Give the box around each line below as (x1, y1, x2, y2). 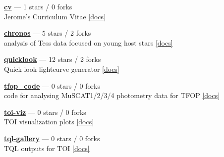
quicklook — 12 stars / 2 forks (4, 54, 101, 64)
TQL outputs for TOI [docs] (4, 143, 90, 153)
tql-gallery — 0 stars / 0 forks (4, 133, 100, 143)
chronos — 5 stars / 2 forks (4, 28, 91, 38)
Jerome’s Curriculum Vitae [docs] (4, 11, 106, 21)
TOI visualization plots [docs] (4, 116, 94, 127)
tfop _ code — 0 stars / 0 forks (4, 80, 100, 91)
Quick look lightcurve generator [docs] (4, 63, 119, 74)
